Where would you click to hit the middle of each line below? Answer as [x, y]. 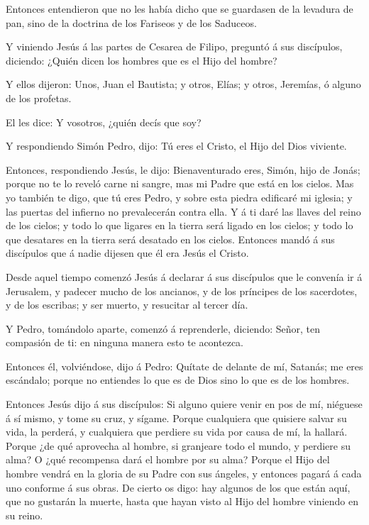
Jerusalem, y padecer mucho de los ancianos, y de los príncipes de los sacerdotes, [182, 291]
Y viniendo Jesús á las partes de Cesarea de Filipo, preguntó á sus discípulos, [174, 46]
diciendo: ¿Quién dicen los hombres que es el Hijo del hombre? [142, 60]
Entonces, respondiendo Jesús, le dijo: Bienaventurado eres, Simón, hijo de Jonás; [183, 169]
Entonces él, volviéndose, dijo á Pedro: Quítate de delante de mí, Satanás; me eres [184, 366]
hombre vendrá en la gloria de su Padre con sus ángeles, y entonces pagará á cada [184, 474]
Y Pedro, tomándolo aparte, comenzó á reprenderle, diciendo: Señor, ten [163, 328]
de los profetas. [39, 98]
